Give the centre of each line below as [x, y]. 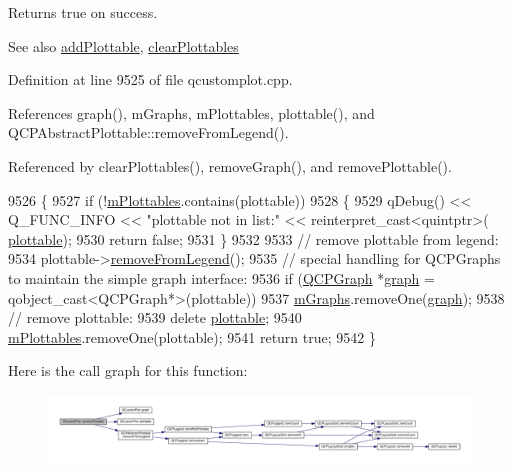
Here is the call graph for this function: [128, 370]
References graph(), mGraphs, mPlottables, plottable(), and [191, 112]
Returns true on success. [83, 12]
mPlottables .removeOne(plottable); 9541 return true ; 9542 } [192, 336]
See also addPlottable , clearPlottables [123, 45]
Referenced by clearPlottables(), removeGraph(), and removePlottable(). [230, 165]
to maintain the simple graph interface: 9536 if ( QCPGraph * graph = [221, 277]
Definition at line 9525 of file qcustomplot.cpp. [150, 79]
